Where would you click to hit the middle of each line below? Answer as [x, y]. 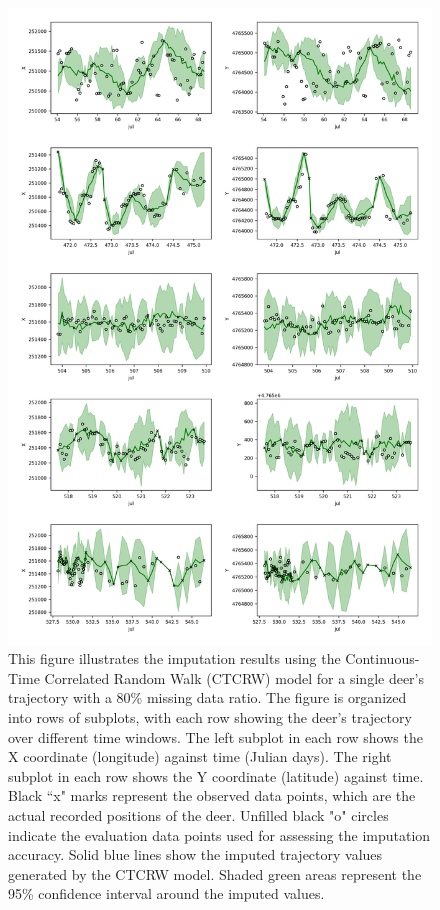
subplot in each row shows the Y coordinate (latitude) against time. [216, 775]
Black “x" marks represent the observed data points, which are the [212, 795]
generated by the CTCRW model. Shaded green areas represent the [215, 873]
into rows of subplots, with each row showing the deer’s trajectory [210, 716]
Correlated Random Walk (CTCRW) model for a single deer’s [234, 677]
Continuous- [382, 658]
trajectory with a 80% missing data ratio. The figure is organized [207, 697]
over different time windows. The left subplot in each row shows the [215, 736]
